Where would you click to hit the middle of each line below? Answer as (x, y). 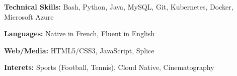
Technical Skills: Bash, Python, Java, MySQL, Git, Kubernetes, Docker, (119, 7)
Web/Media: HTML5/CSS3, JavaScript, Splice (79, 50)
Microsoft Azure (29, 16)
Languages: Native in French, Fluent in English (80, 33)
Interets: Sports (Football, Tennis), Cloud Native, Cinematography (109, 67)
